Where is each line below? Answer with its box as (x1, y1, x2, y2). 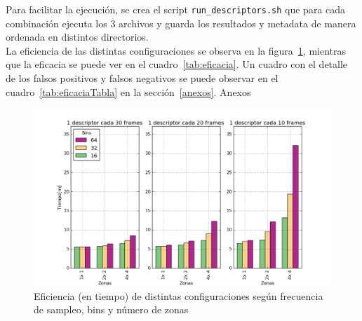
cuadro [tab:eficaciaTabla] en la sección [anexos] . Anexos (6, 84, 251, 99)
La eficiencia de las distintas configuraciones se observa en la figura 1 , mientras (6, 43, 347, 57)
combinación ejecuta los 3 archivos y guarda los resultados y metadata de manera (6, 15, 356, 30)
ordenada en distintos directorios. (6, 29, 149, 44)
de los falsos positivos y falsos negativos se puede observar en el (6, 71, 279, 86)
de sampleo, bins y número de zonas (34, 302, 189, 317)
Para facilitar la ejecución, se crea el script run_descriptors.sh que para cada (6, 2, 346, 16)
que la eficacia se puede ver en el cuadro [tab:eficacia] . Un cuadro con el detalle (6, 57, 348, 71)
